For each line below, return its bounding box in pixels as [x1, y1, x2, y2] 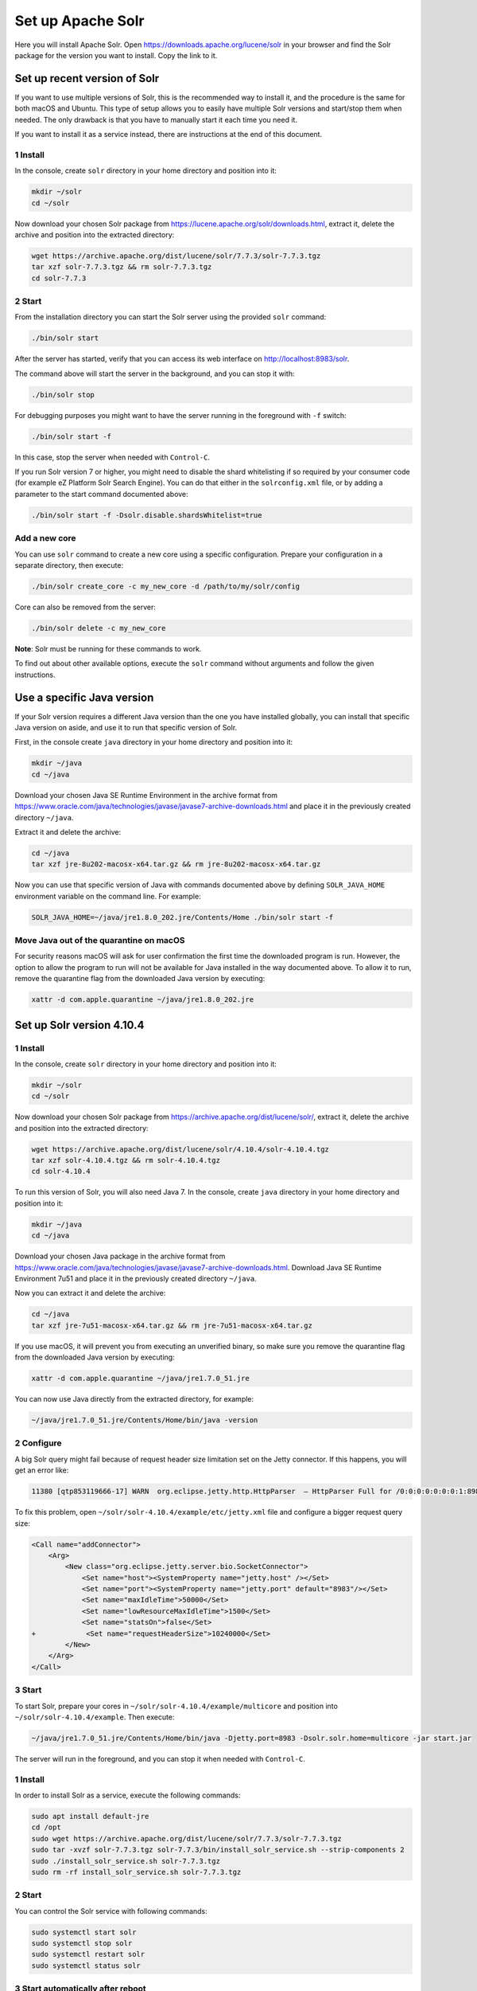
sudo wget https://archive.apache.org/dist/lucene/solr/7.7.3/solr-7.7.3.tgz [31, 1834, 342, 1843]
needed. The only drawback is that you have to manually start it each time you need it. [14, 115, 298, 124]
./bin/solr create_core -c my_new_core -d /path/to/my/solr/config [31, 581, 301, 591]
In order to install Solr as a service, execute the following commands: [14, 1790, 241, 1800]
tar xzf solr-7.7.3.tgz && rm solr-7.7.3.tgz [31, 263, 212, 272]
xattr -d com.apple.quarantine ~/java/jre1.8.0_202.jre [31, 995, 254, 1004]
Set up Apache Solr [14, 12, 145, 29]
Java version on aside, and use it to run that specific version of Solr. [14, 723, 238, 732]
